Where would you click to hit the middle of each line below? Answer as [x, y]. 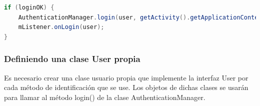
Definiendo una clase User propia [72, 59]
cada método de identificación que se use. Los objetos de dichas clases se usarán [126, 87]
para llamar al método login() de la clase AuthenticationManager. [105, 97]
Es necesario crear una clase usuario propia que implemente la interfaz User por [126, 77]
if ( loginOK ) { [29, 7]
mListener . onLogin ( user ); [61, 27]
